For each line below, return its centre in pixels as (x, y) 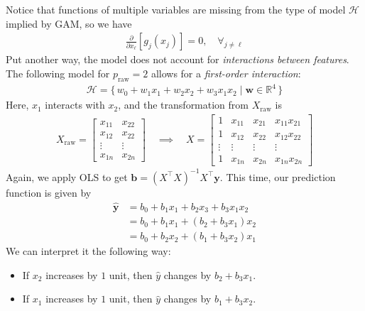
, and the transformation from (183, 105)
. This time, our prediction (278, 176)
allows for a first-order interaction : (226, 73)
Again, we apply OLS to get (67, 176)
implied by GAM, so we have (69, 23)
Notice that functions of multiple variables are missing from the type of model (176, 9)
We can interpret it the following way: (88, 251)
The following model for (58, 73)
